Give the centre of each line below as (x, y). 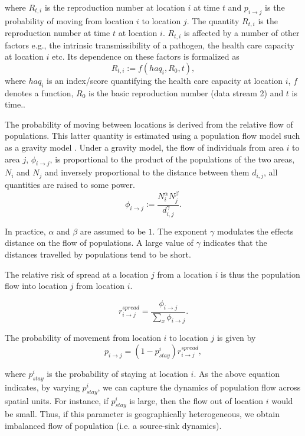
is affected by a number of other (242, 33)
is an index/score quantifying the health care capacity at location (165, 80)
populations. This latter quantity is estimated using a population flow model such (152, 136)
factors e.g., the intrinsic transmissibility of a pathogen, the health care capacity (150, 45)
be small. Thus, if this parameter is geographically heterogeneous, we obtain (142, 414)
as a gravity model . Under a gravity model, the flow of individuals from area (144, 147)
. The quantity (213, 20)
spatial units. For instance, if (57, 400)
